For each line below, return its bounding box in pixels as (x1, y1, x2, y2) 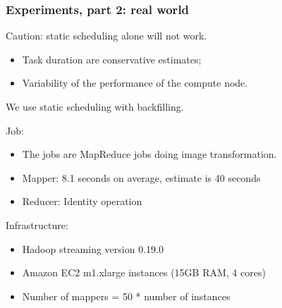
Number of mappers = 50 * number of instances (22, 288, 231, 303)
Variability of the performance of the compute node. (22, 75, 248, 90)
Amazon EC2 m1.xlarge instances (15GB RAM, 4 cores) (22, 265, 266, 280)
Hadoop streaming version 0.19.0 (22, 241, 164, 256)
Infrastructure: (6, 217, 68, 232)
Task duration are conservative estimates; (22, 51, 202, 66)
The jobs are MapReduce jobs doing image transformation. (22, 147, 277, 161)
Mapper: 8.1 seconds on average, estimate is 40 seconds (22, 170, 261, 185)
